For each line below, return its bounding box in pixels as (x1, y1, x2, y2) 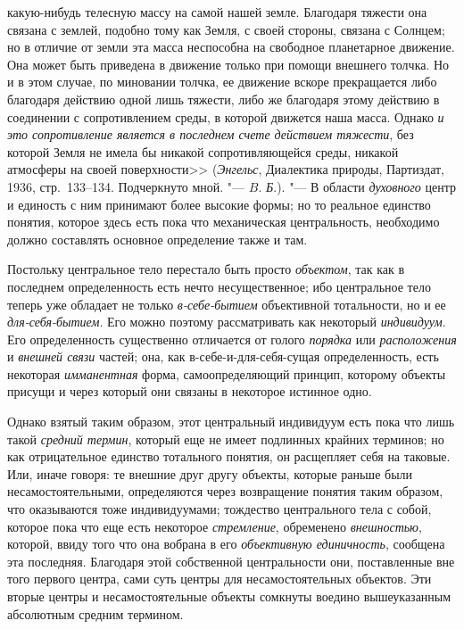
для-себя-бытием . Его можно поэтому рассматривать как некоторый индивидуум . (7, 312, 446, 331)
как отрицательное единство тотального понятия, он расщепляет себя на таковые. (7, 447, 451, 466)
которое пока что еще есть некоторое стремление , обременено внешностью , (7, 517, 422, 535)
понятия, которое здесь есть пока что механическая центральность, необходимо (7, 212, 440, 231)
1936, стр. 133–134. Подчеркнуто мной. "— (7, 177, 245, 195)
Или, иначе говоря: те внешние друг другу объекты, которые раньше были (7, 464, 413, 483)
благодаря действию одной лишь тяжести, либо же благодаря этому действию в (7, 89, 440, 108)
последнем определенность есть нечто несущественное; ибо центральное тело (7, 277, 431, 295)
